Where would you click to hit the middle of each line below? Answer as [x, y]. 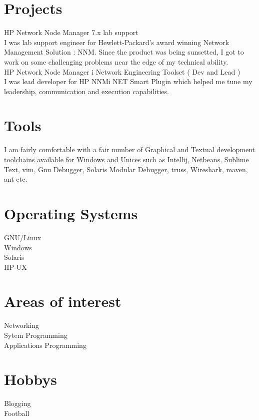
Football [17, 413]
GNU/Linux [23, 237]
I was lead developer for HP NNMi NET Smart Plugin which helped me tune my [128, 81]
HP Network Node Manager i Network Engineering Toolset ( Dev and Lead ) [122, 71]
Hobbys [30, 379]
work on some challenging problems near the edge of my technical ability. [116, 61]
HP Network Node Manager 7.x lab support [71, 32]
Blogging [17, 403]
